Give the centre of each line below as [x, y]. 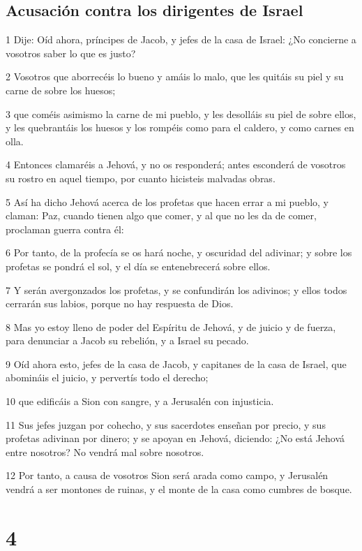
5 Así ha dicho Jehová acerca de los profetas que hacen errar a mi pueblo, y [167, 201]
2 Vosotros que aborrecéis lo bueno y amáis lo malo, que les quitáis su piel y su [175, 76]
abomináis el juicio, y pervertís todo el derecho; [107, 377]
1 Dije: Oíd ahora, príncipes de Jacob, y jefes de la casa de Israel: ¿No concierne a [181, 39]
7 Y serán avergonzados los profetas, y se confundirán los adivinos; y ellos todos [176, 289]
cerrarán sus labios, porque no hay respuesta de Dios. [120, 303]
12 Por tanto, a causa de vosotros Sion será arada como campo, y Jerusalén [167, 475]
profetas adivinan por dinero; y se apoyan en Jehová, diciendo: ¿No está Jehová [175, 438]
